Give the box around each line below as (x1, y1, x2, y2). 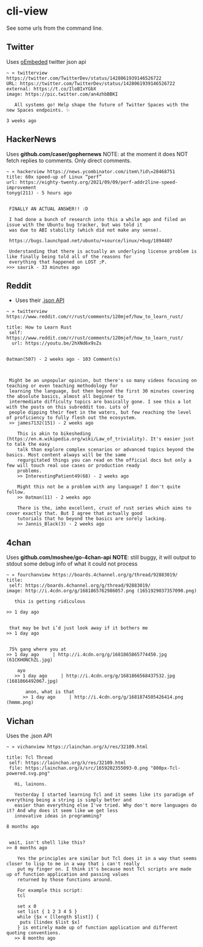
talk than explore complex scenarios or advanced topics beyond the (17, 446, 194, 453)
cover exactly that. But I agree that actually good (6, 510, 143, 517)
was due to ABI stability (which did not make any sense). (9, 227, 162, 233)
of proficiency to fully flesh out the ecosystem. (6, 415, 137, 421)
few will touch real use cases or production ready (6, 463, 140, 469)
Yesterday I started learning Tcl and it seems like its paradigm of (14, 791, 194, 798)
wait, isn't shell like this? (9, 839, 86, 846)
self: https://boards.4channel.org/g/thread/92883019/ (9, 583, 151, 589)
